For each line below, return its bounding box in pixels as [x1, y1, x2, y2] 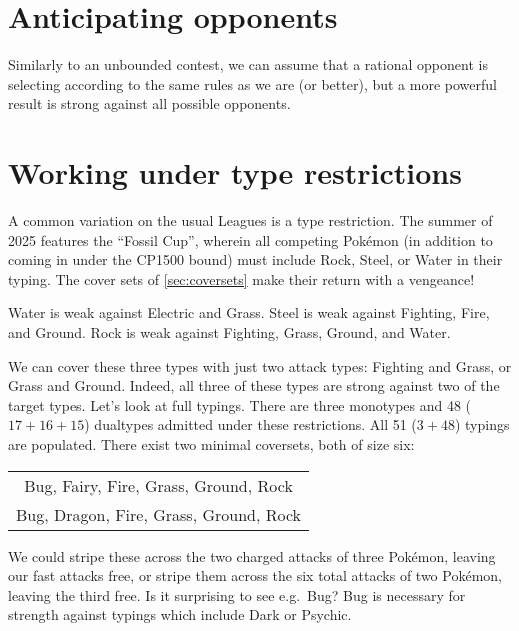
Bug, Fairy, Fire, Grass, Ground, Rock [24, 473, 293, 497]
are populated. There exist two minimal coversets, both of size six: [8, 433, 415, 454]
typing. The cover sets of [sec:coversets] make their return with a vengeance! [8, 268, 475, 289]
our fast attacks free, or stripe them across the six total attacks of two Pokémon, [8, 565, 502, 586]
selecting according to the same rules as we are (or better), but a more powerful [8, 73, 497, 94]
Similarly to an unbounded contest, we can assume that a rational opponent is [8, 54, 488, 75]
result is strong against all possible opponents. [8, 93, 291, 114]
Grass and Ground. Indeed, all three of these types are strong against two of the [8, 375, 500, 396]
